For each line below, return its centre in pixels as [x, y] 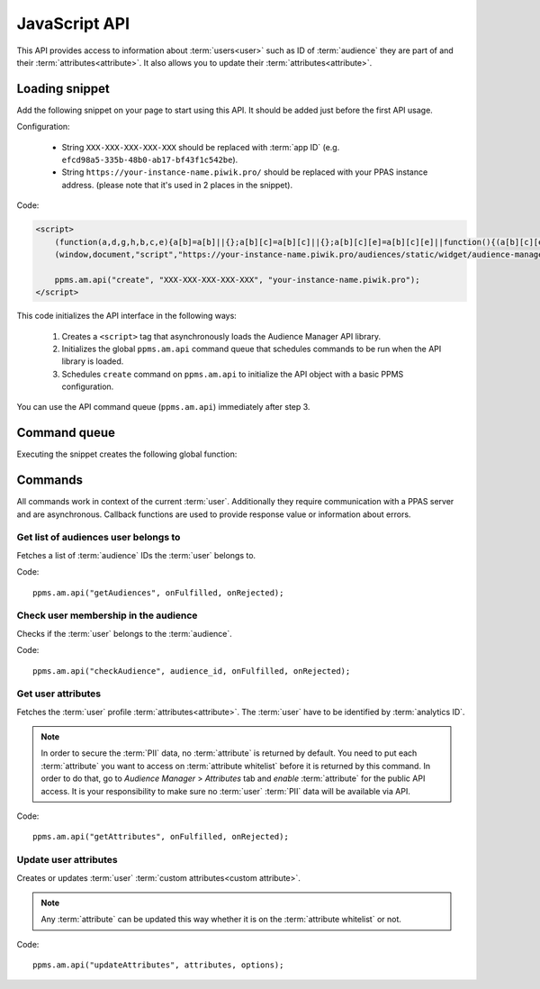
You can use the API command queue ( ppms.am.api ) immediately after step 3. [163, 407]
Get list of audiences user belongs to [99, 538]
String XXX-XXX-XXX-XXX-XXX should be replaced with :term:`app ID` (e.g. [201, 147]
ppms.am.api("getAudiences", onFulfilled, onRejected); [158, 593]
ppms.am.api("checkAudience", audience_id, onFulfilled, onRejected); [192, 671]
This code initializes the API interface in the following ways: [127, 316]
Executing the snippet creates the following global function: [127, 454]
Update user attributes [67, 860]
